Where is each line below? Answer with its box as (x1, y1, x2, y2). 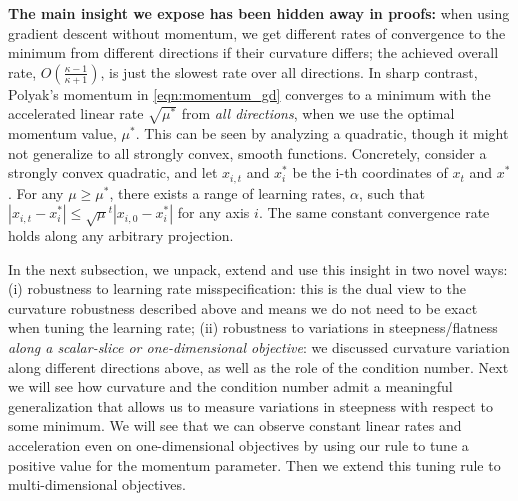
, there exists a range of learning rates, (109, 182, 346, 203)
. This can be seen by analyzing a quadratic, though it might (135, 122, 509, 143)
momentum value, (8, 122, 117, 143)
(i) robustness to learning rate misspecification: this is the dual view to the (8, 278, 466, 299)
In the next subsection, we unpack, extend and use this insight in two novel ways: (8, 258, 508, 279)
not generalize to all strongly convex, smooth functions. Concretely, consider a (8, 142, 487, 163)
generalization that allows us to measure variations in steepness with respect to (8, 395, 493, 416)
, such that (359, 182, 425, 203)
